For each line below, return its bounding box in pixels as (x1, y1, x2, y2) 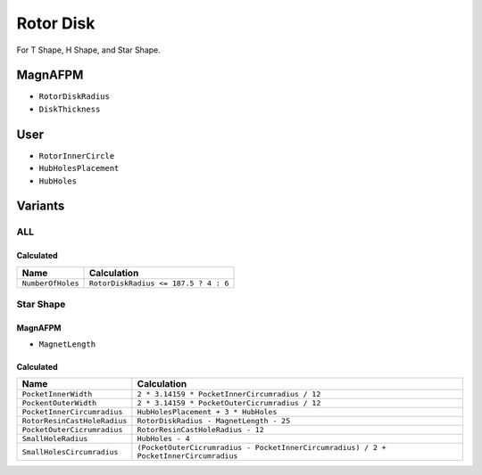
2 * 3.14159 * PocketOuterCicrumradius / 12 (137, 398, 321, 408)
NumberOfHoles (21, 278, 79, 288)
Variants (16, 199, 65, 214)
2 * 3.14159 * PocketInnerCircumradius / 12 (137, 389, 321, 399)
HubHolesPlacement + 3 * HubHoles (137, 407, 278, 417)
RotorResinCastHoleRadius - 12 (137, 425, 265, 435)
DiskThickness (38, 103, 101, 114)
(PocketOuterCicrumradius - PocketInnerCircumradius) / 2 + (137, 443, 387, 453)
